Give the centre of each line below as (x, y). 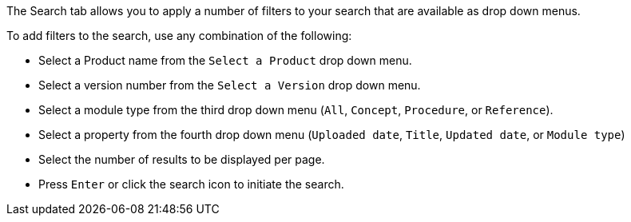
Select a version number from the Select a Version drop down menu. (230, 85)
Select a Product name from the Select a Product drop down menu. (225, 60)
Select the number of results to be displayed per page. (182, 159)
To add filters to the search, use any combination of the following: (179, 36)
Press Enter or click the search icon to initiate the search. (191, 184)
